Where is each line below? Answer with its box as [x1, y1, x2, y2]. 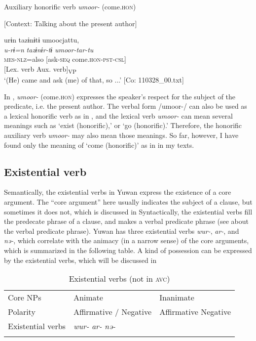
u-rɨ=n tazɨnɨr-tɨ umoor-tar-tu [4, 44, 94, 54]
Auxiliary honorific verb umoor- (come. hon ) [4, 1, 136, 11]
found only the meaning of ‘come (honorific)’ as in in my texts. [4, 139, 194, 150]
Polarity [8, 306, 36, 318]
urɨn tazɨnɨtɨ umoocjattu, [4, 35, 79, 45]
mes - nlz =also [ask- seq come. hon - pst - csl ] [4, 54, 126, 64]
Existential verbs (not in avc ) [69, 273, 170, 285]
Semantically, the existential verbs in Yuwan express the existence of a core [4, 187, 231, 197]
